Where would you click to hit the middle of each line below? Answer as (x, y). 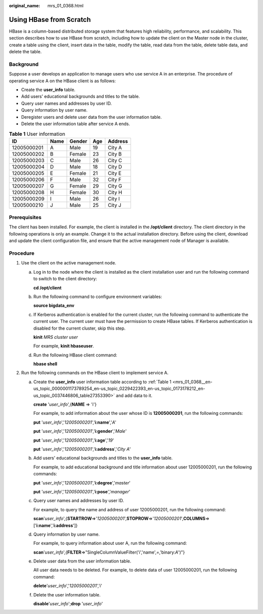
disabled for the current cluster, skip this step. (80, 328)
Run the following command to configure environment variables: (98, 297)
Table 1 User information (37, 134)
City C (115, 160)
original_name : (25, 6)
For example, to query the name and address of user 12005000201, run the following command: (130, 509)
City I (114, 199)
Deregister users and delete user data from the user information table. (91, 117)
